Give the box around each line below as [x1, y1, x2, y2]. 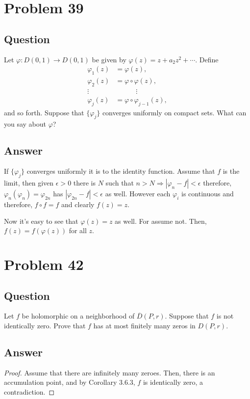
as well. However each [105, 188, 171, 199]
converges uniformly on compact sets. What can [102, 107, 247, 117]
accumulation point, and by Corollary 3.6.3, [4, 377, 135, 387]
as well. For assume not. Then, [115, 215, 207, 226]
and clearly [61, 199, 95, 210]
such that [105, 178, 134, 188]
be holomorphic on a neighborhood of [22, 311, 135, 321]
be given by [92, 54, 126, 64]
